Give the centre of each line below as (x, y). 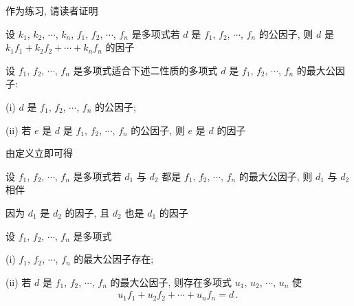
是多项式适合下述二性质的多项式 (145, 70)
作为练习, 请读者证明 (52, 10)
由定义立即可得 (39, 153)
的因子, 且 (87, 212)
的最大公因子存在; (114, 259)
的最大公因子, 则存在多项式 (171, 282)
